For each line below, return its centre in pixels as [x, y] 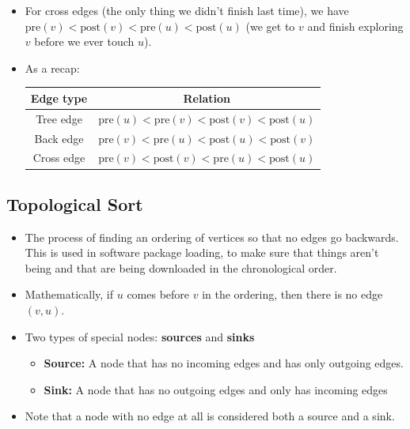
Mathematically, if [69, 294]
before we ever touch [84, 41]
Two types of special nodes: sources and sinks [140, 336]
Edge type [59, 98]
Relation [207, 98]
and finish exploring [355, 26]
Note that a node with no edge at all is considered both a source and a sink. [210, 416]
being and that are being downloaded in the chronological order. [181, 267]
